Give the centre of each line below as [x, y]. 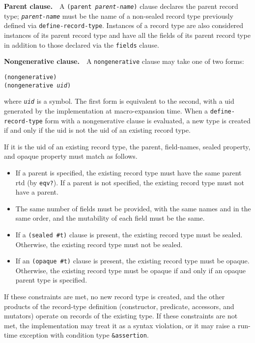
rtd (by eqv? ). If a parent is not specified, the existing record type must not [130, 182]
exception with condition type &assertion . [84, 335]
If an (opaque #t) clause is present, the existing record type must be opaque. [132, 261]
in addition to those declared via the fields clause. [82, 44]
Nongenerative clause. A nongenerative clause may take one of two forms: [124, 61]
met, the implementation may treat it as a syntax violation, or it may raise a [120, 325]
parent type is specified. [51, 280]
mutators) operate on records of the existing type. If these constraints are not [121, 316]
